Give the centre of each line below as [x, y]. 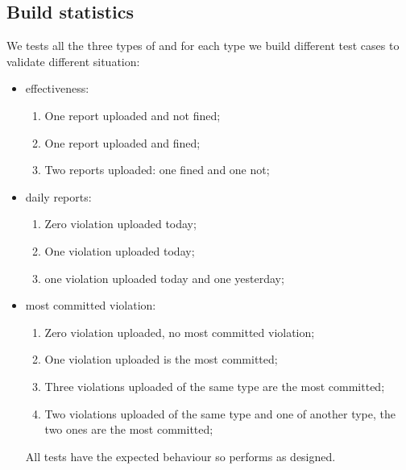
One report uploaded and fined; [122, 142]
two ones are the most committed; [129, 429]
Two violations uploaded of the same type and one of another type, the [220, 413]
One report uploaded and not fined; [133, 115]
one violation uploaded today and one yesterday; [164, 278]
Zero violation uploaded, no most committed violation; [180, 332]
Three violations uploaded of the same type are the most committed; [215, 386]
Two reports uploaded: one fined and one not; [157, 170]
